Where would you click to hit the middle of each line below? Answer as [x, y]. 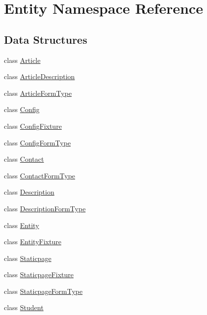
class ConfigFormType [38, 142]
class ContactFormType [40, 175]
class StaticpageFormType [43, 291]
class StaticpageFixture [39, 274]
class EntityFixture [33, 242]
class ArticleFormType [38, 93]
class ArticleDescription [39, 76]
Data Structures [46, 39]
